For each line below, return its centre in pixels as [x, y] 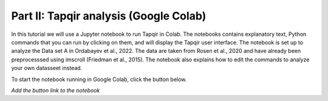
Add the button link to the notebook [56, 90]
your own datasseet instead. [47, 68]
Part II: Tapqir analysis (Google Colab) [109, 16]
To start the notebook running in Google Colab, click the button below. [99, 79]
